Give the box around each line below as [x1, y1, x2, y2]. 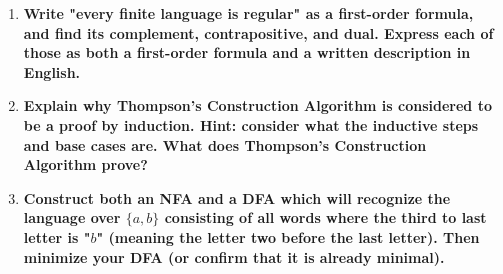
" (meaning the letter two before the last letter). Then [96, 226, 480, 247]
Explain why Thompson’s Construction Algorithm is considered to [23, 95, 492, 116]
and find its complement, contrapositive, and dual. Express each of [23, 22, 494, 43]
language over [23, 207, 121, 228]
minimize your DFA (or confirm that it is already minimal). [23, 246, 445, 267]
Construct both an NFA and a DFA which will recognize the [23, 187, 451, 208]
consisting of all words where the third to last [164, 207, 487, 228]
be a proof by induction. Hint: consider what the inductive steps [23, 114, 479, 135]
